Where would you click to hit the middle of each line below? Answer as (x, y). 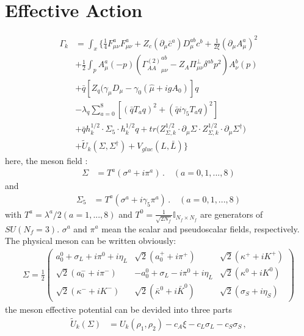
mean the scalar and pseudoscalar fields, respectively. (201, 228)
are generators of (231, 214)
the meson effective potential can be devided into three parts (118, 309)
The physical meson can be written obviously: (91, 241)
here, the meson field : (46, 161)
